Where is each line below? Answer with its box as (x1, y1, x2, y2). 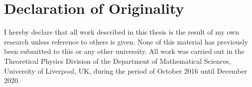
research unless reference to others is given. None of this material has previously (4, 36, 249, 46)
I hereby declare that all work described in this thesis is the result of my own (4, 27, 239, 37)
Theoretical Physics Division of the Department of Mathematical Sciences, (4, 55, 231, 66)
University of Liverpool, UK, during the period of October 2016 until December (4, 65, 248, 76)
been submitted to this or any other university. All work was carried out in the (4, 46, 245, 56)
